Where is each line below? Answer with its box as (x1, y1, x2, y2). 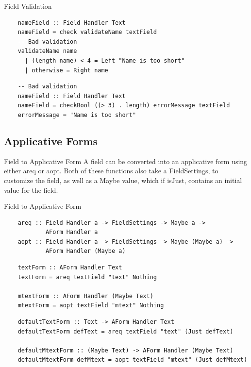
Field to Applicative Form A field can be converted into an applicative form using (4, 156, 248, 166)
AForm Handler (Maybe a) (45, 248, 126, 255)
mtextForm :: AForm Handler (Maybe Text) (17, 292, 153, 300)
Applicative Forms (4, 133, 98, 148)
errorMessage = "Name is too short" (17, 111, 136, 118)
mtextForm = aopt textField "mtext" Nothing (17, 302, 164, 309)
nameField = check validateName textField (17, 29, 157, 36)
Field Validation (4, 1, 52, 11)
